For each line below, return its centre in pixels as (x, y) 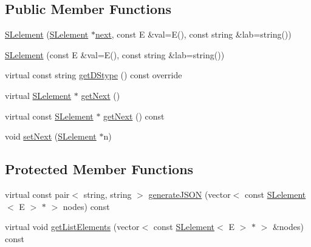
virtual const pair (37, 194)
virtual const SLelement (49, 116)
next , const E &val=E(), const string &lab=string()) (193, 34)
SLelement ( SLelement (47, 34)
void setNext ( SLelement (51, 136)
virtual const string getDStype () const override (94, 75)
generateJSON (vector (190, 194)
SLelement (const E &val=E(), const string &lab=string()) (115, 54)
